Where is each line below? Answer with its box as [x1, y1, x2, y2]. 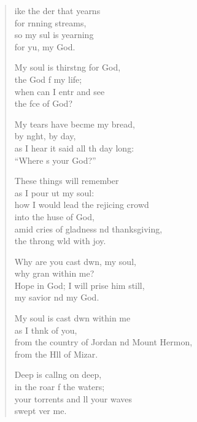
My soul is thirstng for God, [14, 61, 121, 74]
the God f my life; [14, 72, 82, 85]
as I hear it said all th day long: [14, 141, 134, 154]
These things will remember [14, 174, 119, 187]
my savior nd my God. [14, 291, 99, 304]
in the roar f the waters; [14, 380, 105, 393]
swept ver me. [14, 404, 67, 417]
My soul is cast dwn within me [14, 312, 131, 324]
